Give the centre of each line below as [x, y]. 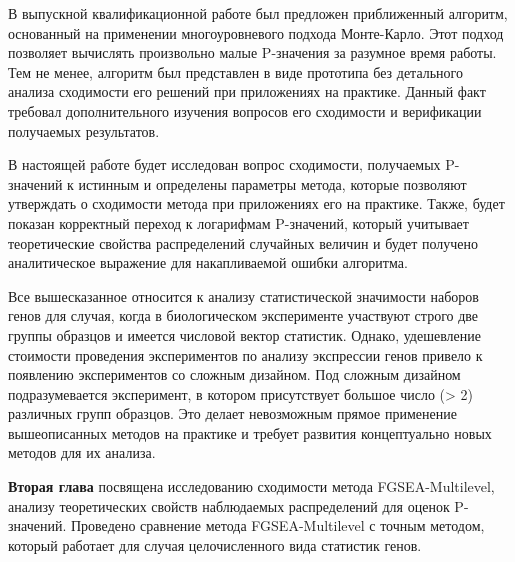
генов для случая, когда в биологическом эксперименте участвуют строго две [243, 315]
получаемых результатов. [84, 130]
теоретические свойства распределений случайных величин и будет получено [243, 242]
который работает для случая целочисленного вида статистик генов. [215, 544]
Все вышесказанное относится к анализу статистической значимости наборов [243, 295]
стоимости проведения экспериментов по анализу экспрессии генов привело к [245, 354]
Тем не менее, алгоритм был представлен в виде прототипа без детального [235, 71]
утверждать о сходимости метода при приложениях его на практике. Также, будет [256, 203]
